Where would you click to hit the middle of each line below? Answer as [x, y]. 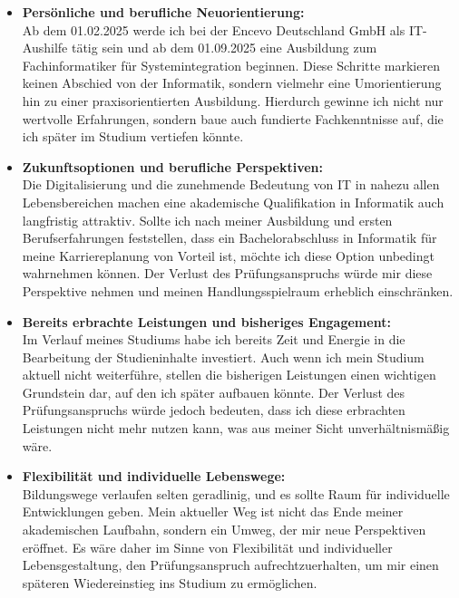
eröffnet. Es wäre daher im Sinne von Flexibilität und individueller [207, 547]
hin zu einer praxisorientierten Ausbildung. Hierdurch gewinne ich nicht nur [233, 100]
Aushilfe [45, 48]
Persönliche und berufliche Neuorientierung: [163, 12]
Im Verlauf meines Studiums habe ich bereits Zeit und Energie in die [214, 339]
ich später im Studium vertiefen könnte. [133, 136]
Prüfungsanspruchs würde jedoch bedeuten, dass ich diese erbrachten [214, 410]
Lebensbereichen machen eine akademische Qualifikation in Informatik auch [233, 202]
